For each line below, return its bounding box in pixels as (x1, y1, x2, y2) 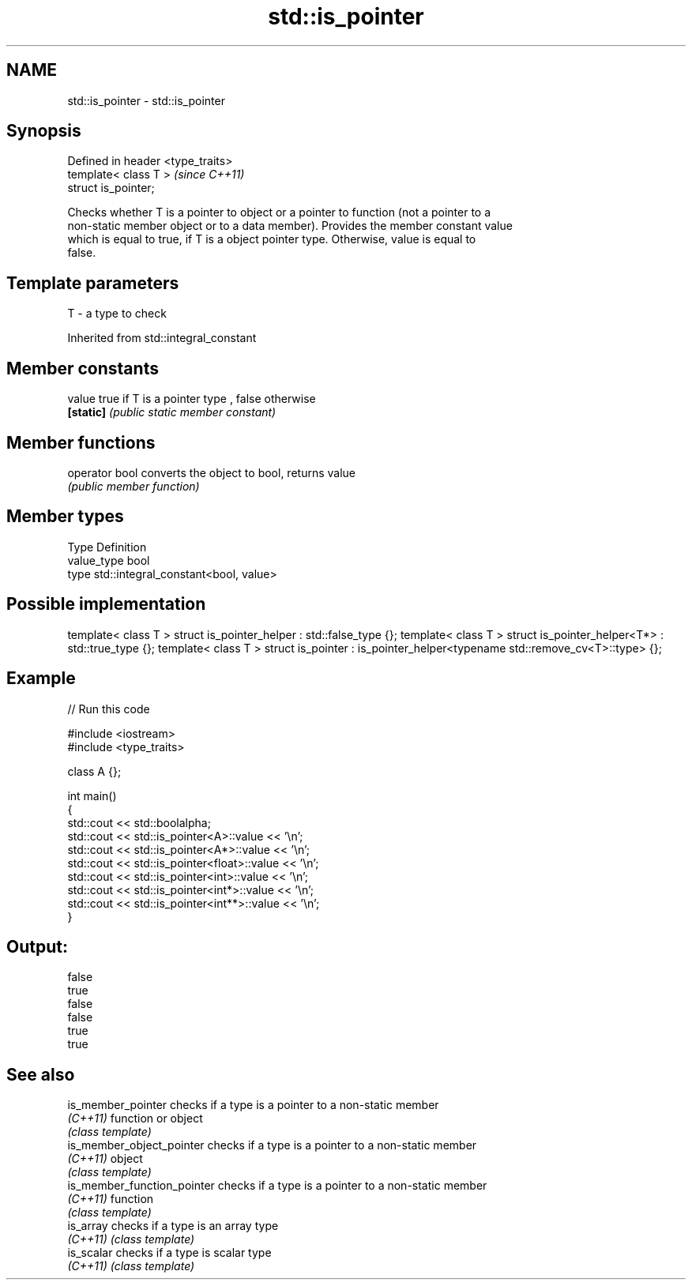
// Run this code (67, 701, 150, 716)
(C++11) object (67, 1152, 143, 1166)
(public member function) (67, 479, 200, 493)
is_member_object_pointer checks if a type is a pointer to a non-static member (67, 1138, 477, 1153)
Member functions (6, 432, 156, 453)
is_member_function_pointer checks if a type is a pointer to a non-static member (67, 1179, 487, 1193)
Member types (6, 506, 124, 527)
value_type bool (67, 553, 150, 567)
